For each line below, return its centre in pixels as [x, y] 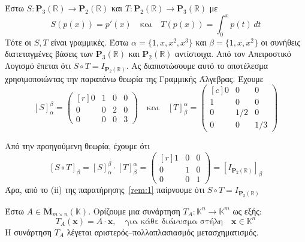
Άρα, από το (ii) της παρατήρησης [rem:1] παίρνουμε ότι [105, 190]
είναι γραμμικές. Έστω [90, 42]
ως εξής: [247, 211]
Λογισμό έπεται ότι [38, 66]
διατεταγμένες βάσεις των [49, 54]
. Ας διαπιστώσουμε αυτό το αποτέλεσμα [197, 66]
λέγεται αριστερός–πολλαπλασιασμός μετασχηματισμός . [163, 232]
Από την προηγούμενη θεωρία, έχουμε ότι [77, 146]
